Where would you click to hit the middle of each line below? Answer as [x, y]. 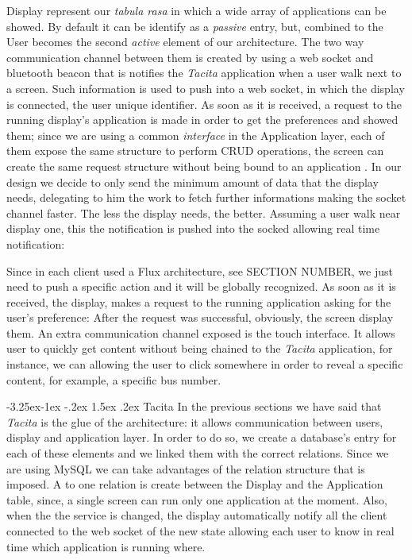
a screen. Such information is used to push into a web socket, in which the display [206, 88]
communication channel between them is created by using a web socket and [190, 57]
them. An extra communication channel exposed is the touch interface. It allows [201, 332]
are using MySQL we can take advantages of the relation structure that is [186, 468]
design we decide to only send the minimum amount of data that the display [193, 182]
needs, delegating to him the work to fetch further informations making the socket [206, 197]
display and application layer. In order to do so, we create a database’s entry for [202, 437]
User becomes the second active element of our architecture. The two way [185, 42]
